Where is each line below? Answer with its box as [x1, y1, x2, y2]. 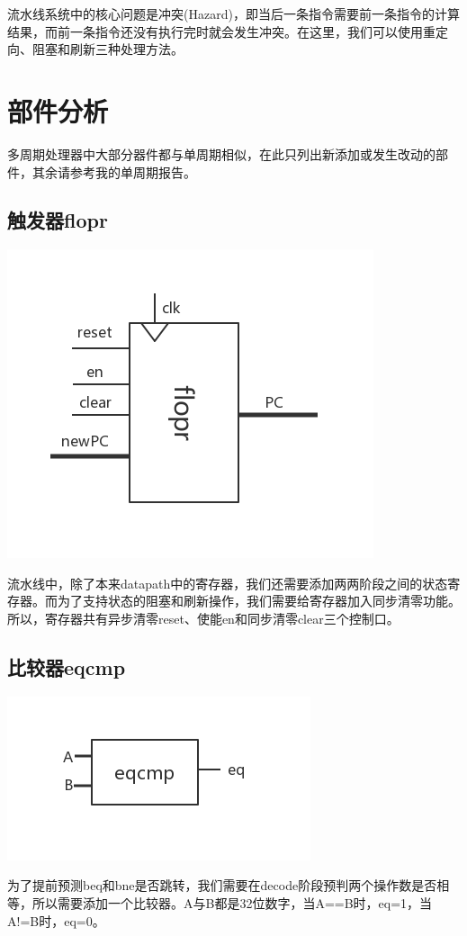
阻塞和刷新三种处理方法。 [31, 40, 184, 58]
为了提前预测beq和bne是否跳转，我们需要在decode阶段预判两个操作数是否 [7, 876, 437, 895]
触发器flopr [7, 206, 108, 234]
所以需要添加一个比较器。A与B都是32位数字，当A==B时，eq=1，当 [31, 894, 433, 913]
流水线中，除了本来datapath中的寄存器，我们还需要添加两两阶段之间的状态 [7, 573, 448, 592]
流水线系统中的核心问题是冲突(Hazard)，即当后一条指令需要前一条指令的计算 [7, 4, 460, 22]
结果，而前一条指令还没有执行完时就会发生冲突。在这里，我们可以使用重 [7, 22, 436, 40]
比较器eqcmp [7, 653, 126, 681]
